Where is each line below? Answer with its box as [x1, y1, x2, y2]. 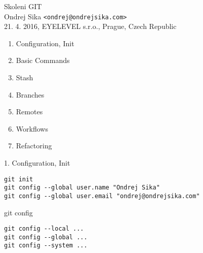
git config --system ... [4, 242, 88, 249]
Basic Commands [16, 55, 70, 66]
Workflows [16, 123, 48, 134]
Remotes [16, 106, 43, 117]
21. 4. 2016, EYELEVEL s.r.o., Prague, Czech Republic [4, 21, 177, 31]
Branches [16, 89, 45, 100]
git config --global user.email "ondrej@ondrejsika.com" [4, 192, 200, 200]
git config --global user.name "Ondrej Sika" [4, 184, 160, 192]
